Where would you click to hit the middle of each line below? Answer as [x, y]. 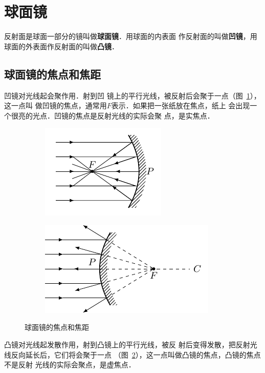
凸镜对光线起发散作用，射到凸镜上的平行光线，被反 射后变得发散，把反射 [127, 345]
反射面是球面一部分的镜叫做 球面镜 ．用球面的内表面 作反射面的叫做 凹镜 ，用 [131, 36]
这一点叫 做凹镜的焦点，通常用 [56, 105]
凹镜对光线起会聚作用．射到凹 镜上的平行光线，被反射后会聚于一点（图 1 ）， [132, 95]
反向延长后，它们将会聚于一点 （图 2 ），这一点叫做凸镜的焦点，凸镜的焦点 [136, 354]
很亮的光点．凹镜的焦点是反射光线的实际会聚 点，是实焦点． [113, 115]
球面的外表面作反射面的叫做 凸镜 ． [61, 46]
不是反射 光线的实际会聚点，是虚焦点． [70, 365]
